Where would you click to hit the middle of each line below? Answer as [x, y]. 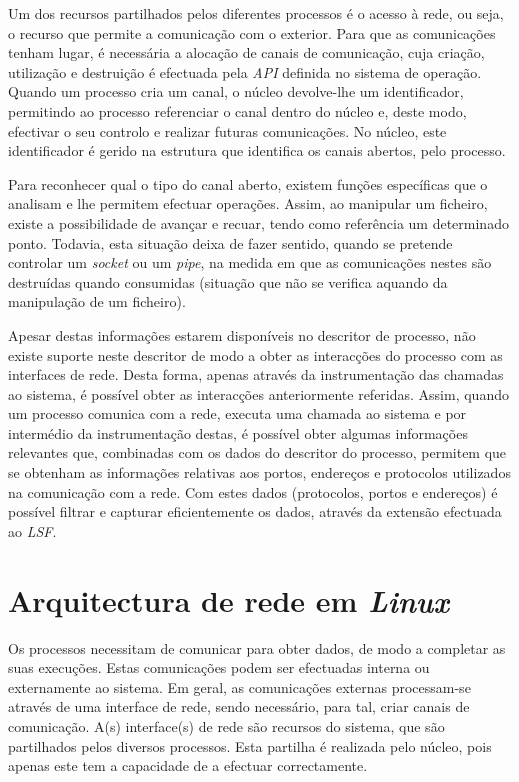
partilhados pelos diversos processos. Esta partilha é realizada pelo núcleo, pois [250, 745]
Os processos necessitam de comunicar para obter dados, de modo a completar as [257, 647]
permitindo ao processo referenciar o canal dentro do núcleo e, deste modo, [237, 110]
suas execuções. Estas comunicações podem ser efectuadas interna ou [219, 667]
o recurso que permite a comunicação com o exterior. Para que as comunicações [252, 32]
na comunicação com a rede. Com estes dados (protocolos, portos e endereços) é [253, 491]
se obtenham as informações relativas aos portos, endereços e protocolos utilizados [259, 472]
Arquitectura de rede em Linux [228, 600]
